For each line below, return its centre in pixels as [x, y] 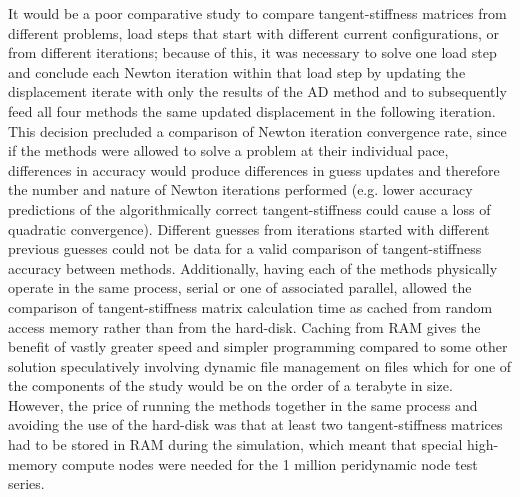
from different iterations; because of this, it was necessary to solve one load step [252, 52]
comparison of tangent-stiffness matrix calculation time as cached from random [250, 306]
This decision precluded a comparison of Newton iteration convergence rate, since [257, 130]
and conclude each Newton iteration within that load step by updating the [237, 71]
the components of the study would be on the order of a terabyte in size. [230, 385]
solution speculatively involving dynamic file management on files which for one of [260, 365]
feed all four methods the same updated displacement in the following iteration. [252, 110]
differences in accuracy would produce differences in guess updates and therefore [254, 169]
